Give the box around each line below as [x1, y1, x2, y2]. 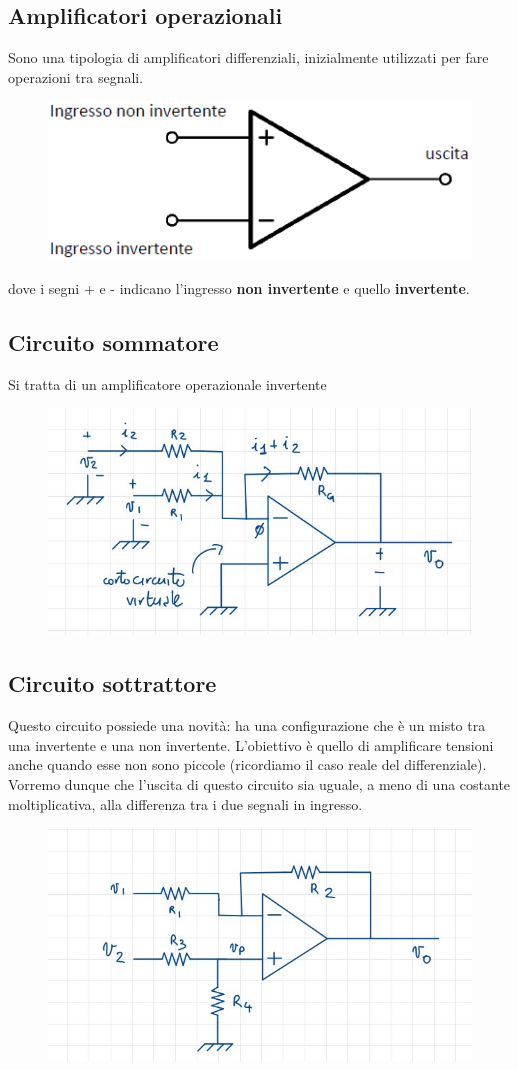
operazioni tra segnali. [8, 66, 144, 87]
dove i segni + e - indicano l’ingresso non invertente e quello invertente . [8, 277, 470, 298]
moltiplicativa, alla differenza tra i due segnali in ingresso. [8, 793, 363, 814]
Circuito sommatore [8, 326, 219, 357]
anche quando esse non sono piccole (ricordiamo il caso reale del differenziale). [8, 754, 487, 775]
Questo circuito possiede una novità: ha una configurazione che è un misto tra [8, 715, 486, 736]
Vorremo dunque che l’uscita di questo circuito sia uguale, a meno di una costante [8, 773, 511, 794]
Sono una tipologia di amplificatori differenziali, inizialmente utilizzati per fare [8, 47, 489, 68]
